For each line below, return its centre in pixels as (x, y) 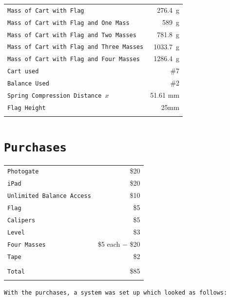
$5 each (109, 244)
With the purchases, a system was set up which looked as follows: (116, 293)
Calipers (21, 221)
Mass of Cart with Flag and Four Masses (74, 59)
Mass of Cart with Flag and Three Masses (76, 47)
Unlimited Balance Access (49, 196)
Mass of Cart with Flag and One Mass (68, 23)
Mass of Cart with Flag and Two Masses (72, 35)
